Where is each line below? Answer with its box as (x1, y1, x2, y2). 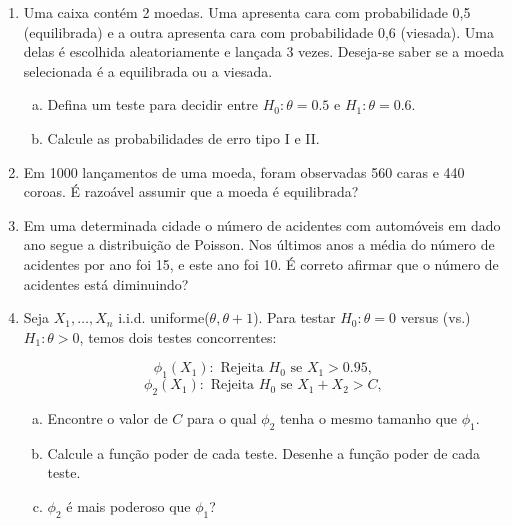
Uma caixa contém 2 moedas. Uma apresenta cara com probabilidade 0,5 (23, 2, 471, 22)
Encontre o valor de (47, 407, 168, 428)
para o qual (186, 407, 257, 428)
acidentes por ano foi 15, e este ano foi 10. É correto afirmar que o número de (23, 253, 499, 274)
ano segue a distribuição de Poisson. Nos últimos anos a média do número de (23, 234, 495, 255)
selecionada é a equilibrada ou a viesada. (23, 60, 273, 81)
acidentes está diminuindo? (23, 273, 189, 294)
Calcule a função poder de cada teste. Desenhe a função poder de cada (47, 442, 481, 463)
